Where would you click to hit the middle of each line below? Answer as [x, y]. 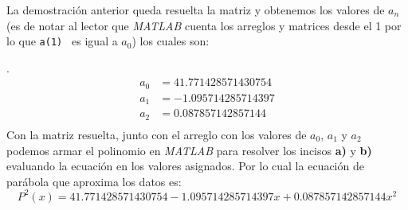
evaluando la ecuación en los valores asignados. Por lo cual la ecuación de [185, 166]
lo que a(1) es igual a [62, 41]
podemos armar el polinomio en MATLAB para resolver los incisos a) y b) [189, 150]
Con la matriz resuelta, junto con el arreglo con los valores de [157, 134]
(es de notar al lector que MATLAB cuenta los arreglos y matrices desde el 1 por [204, 25]
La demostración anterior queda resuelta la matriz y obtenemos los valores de [196, 10]
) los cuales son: [171, 41]
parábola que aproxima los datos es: [94, 181]
